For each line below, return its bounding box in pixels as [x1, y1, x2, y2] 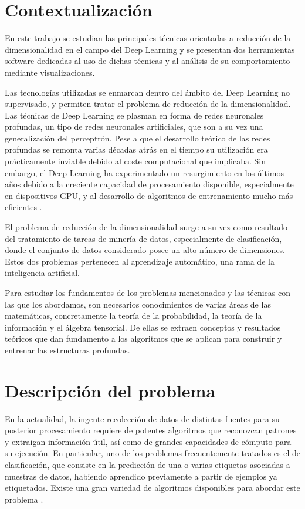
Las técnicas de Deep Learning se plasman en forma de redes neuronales [5, 109, 264, 121]
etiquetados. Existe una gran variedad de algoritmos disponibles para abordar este [5, 481, 300, 494]
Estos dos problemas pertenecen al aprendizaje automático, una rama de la [5, 255, 274, 267]
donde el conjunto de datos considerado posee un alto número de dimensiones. [5, 244, 286, 256]
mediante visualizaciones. [5, 66, 95, 78]
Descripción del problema [5, 378, 216, 402]
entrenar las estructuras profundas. [5, 343, 130, 356]
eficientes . [5, 201, 42, 213]
